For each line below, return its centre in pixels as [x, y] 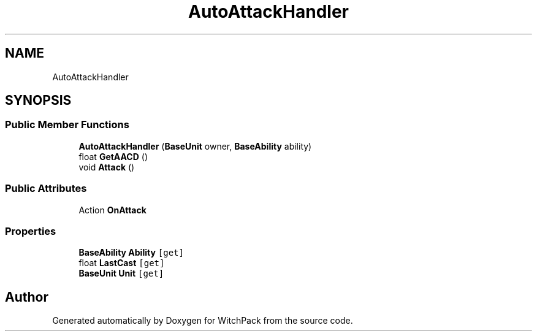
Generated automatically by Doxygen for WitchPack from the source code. [203, 321]
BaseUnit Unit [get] [121, 273]
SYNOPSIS [38, 101]
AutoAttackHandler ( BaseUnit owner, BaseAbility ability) [195, 146]
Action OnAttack [112, 210]
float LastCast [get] [122, 263]
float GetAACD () [113, 156]
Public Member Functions [67, 125]
